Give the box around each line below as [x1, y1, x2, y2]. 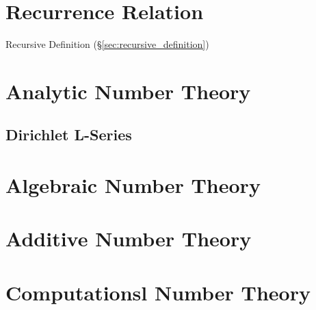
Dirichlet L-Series [5, 124, 132, 145]
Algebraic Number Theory [5, 171, 261, 199]
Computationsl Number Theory [5, 278, 311, 306]
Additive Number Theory [5, 224, 252, 253]
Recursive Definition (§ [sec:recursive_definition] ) [5, 37, 209, 51]
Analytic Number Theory [5, 77, 251, 105]
